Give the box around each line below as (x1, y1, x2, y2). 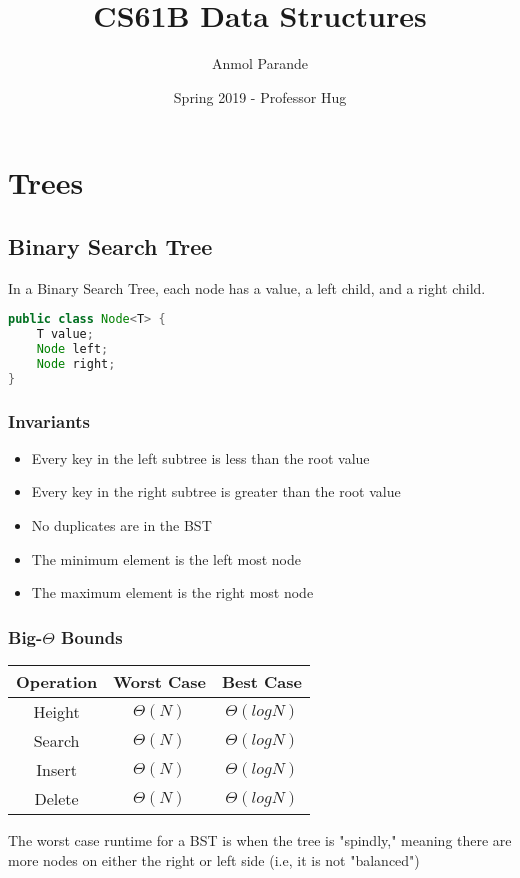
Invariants (8, 408, 90, 433)
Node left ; (36, 342, 109, 357)
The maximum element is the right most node (31, 582, 314, 603)
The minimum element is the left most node (31, 548, 302, 569)
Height (33, 700, 80, 724)
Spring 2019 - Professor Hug (173, 86, 347, 107)
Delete (34, 787, 79, 811)
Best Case (221, 670, 302, 694)
